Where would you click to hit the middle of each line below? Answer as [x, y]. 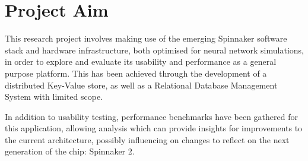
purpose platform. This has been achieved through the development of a [136, 73]
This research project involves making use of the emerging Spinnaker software [146, 38]
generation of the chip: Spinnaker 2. [70, 151]
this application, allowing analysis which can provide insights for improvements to [154, 128]
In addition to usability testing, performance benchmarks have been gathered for [151, 116]
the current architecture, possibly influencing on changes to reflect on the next [147, 139]
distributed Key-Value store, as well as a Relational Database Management [141, 85]
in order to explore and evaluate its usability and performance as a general [141, 61]
